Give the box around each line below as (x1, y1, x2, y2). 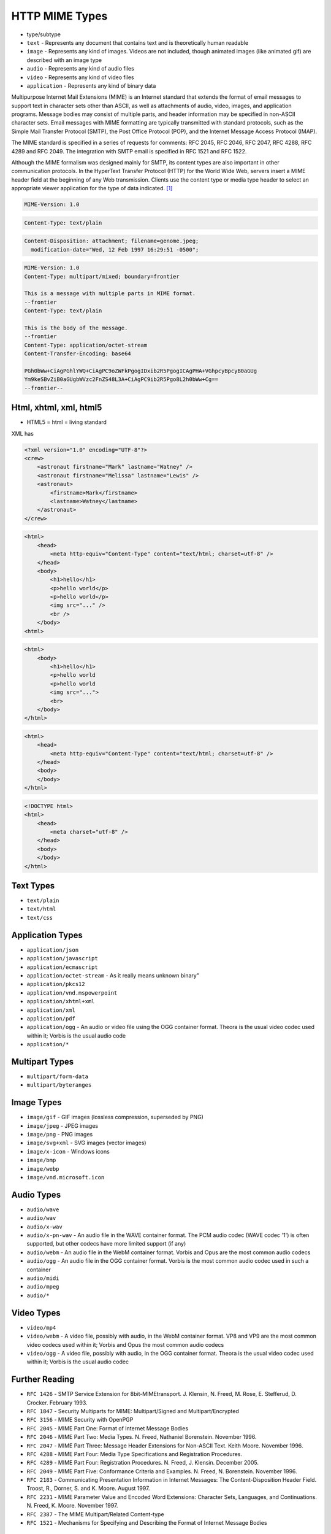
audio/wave (26, 1206, 59, 1213)
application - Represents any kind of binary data (26, 82, 156, 89)
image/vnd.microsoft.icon (26, 1174, 105, 1181)
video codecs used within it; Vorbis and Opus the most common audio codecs (26, 1341, 224, 1348)
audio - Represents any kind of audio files (26, 65, 134, 72)
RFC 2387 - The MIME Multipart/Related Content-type (26, 1510, 165, 1518)
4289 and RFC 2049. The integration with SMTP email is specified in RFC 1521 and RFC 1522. (11, 147, 247, 155)
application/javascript (26, 955, 98, 962)
